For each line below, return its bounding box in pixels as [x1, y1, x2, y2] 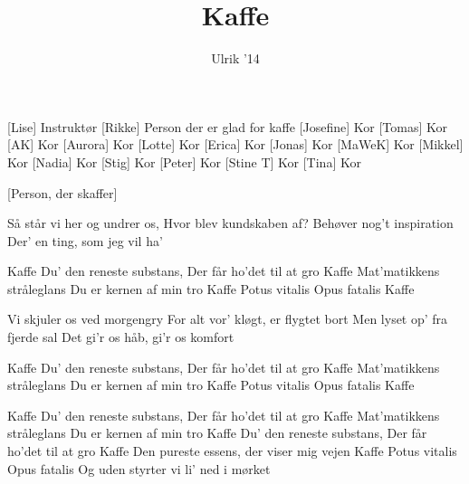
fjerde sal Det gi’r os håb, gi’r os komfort [7, 327, 234, 346]
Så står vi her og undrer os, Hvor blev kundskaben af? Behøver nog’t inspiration [7, 214, 454, 233]
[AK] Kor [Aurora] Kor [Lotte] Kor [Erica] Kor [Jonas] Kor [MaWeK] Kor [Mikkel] [7, 135, 464, 154]
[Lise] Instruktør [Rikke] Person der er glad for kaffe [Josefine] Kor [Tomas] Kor [7, 117, 448, 136]
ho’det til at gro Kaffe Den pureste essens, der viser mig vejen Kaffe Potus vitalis [7, 441, 457, 460]
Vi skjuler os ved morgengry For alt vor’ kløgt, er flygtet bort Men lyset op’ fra [7, 309, 448, 328]
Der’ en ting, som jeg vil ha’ [7, 231, 163, 250]
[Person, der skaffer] [7, 183, 118, 202]
